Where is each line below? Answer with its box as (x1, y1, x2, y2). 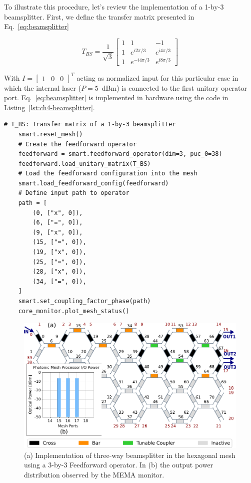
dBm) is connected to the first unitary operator (101, 82, 247, 93)
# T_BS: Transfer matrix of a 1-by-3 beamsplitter (4, 121, 176, 128)
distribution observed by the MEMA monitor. (24, 469, 164, 479)
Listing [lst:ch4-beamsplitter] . (4, 102, 95, 112)
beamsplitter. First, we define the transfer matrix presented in (4, 11, 194, 22)
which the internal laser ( (4, 82, 81, 93)
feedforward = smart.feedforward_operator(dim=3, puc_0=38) (18, 150, 222, 158)
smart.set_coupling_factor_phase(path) (18, 298, 151, 305)
